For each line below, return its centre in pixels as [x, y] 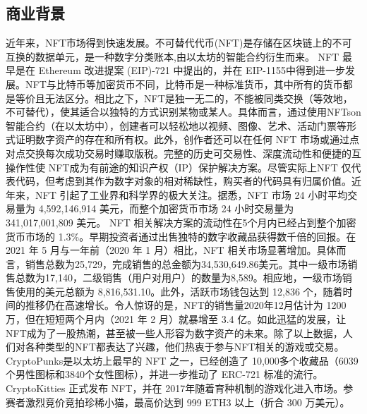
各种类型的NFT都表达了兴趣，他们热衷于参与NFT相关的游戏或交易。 [185, 347]
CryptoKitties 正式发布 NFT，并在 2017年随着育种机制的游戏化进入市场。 [175, 388]
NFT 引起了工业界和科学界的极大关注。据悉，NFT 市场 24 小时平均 [191, 194]
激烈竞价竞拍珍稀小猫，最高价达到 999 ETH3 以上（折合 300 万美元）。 [187, 402]
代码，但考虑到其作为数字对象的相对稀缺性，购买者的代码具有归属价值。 [183, 181]
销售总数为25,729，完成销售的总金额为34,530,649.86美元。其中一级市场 [186, 263]
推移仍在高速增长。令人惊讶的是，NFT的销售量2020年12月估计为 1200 [186, 305]
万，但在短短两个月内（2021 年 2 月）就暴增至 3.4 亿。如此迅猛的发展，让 [176, 319]
